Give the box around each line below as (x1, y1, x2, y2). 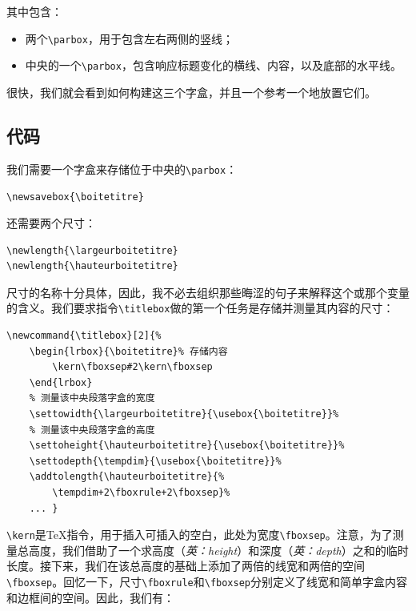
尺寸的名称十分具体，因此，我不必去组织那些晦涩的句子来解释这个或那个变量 (6, 283, 410, 300)
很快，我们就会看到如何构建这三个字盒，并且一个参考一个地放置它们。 (6, 83, 376, 100)
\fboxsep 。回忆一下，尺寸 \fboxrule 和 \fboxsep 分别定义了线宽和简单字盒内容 (6, 573, 407, 590)
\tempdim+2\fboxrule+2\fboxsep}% (52, 486, 230, 498)
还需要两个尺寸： (6, 215, 96, 231)
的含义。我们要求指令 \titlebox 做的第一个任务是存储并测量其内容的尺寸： (6, 299, 394, 316)
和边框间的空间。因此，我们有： (6, 589, 174, 605)
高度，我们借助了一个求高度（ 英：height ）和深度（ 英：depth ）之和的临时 (28, 541, 409, 558)
